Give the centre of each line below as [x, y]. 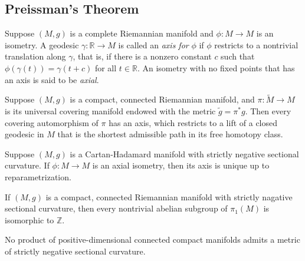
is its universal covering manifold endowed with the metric [110, 110]
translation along [35, 56]
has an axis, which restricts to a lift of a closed [193, 122]
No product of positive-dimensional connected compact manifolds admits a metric [152, 239]
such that [238, 56]
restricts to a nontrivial [256, 44]
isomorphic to [29, 219]
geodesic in [24, 134]
